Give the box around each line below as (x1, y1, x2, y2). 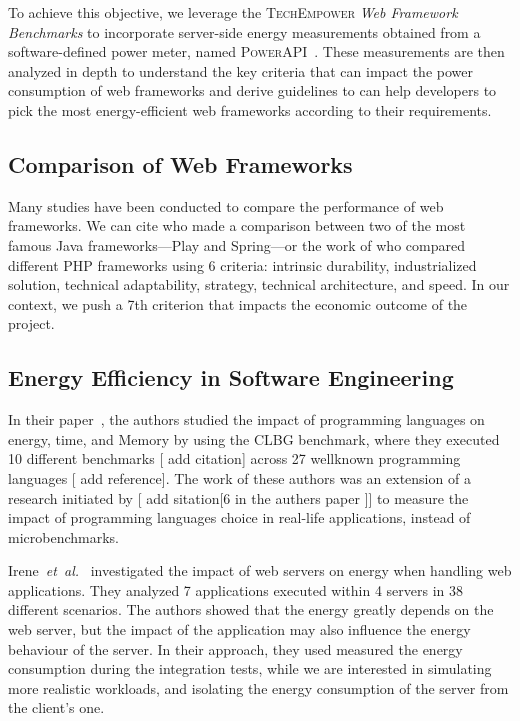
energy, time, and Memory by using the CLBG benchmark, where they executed (8, 428, 500, 449)
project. (8, 313, 55, 334)
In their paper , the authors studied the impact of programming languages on (8, 409, 485, 430)
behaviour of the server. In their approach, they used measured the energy (8, 638, 463, 659)
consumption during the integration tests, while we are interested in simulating (8, 658, 492, 679)
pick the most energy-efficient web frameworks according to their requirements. (8, 99, 492, 120)
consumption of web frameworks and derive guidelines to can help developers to (8, 80, 497, 101)
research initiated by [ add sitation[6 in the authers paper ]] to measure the (8, 487, 469, 508)
